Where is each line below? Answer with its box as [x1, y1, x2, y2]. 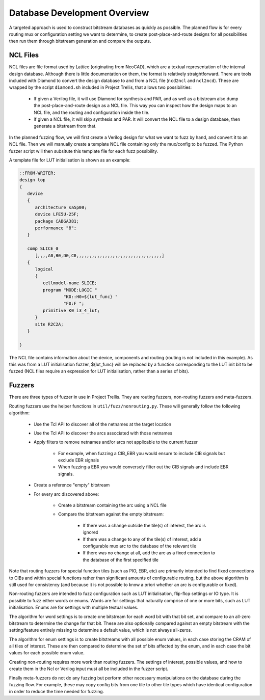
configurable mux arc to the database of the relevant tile [82, 543, 196, 549]
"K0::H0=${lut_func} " [63, 294, 118, 299]
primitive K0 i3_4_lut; [42, 307, 100, 313]
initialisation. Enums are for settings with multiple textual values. [9, 604, 138, 611]
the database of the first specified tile [82, 557, 159, 563]
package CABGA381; [35, 218, 79, 224]
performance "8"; [35, 225, 77, 231]
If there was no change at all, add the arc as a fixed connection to [82, 550, 215, 556]
